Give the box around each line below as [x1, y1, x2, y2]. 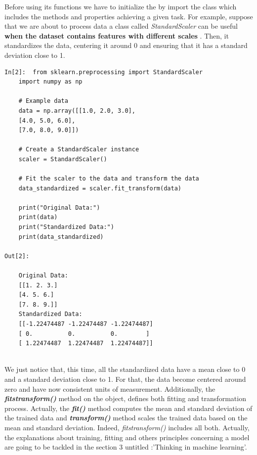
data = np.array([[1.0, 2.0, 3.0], [18, 107, 135, 114]
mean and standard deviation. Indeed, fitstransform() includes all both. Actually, [4, 422, 250, 432]
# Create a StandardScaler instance [18, 146, 139, 153]
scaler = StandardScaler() [18, 155, 107, 163]
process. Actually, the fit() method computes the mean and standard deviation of [4, 403, 253, 413]
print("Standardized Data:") [18, 224, 114, 231]
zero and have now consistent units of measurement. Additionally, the [4, 383, 215, 394]
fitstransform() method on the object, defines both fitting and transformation [4, 393, 246, 404]
